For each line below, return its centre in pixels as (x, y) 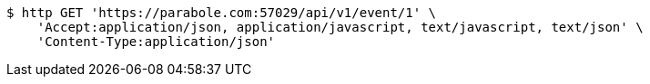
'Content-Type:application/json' (156, 42)
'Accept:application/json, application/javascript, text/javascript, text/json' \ (340, 27)
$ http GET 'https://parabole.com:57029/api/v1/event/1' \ (222, 13)
